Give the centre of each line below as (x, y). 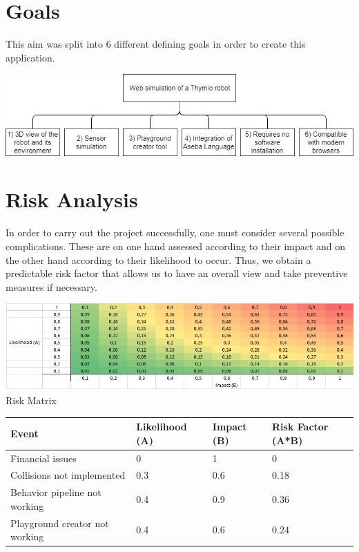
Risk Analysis (72, 199)
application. (30, 57)
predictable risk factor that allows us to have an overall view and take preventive (177, 273)
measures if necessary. (51, 286)
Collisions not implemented (68, 475)
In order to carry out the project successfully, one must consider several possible (175, 232)
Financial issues (43, 458)
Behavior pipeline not (56, 492)
